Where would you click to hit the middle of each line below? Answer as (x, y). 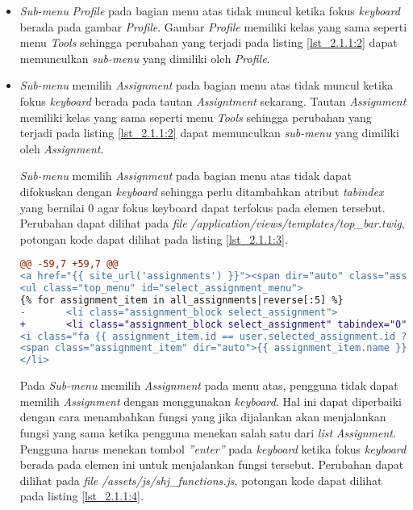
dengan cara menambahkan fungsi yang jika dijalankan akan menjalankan (203, 417)
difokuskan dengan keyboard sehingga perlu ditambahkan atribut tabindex (202, 191)
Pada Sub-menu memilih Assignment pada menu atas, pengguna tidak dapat (209, 385)
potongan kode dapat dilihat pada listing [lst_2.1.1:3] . (154, 238)
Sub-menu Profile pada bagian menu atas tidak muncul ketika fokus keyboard (210, 10)
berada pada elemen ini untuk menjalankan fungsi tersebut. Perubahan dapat (212, 464)
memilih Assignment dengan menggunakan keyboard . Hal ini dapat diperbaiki (211, 401)
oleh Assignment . (62, 148)
